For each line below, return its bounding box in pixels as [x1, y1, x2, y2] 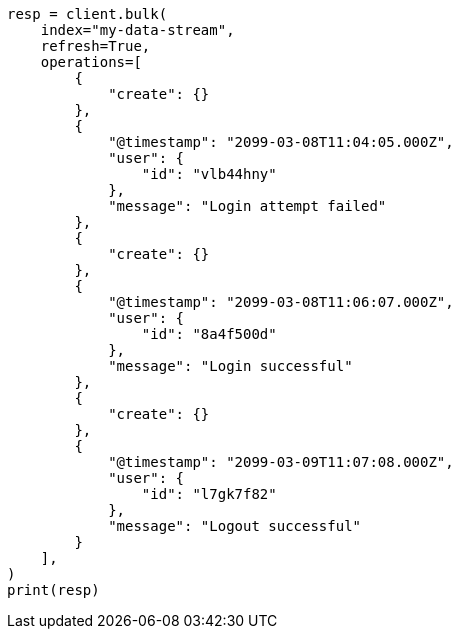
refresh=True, [40, 38, 151, 54]
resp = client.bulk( [7, 6, 168, 22]
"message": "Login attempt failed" [108, 198, 387, 214]
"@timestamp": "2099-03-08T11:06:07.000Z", [108, 294, 454, 310]
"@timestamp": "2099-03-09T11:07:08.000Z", [108, 454, 454, 470]
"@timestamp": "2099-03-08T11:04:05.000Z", [108, 134, 454, 150]
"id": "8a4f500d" [141, 326, 277, 342]
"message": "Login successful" [108, 358, 353, 374]
